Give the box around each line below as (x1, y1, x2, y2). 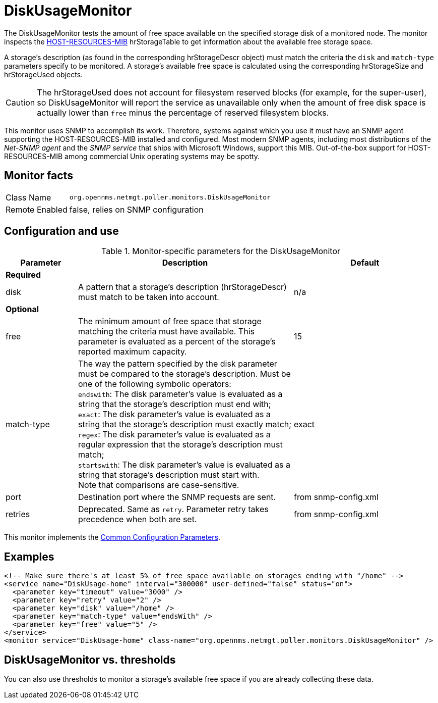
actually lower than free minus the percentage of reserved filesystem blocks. (37, 107, 329, 118)
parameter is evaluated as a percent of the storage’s (78, 336, 276, 347)
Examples (4, 550, 54, 563)
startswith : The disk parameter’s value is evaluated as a (78, 460, 290, 470)
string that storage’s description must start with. (78, 470, 260, 480)
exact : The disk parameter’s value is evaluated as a (78, 409, 271, 420)
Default (350, 258, 380, 268)
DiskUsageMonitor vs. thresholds (4, 653, 176, 666)
